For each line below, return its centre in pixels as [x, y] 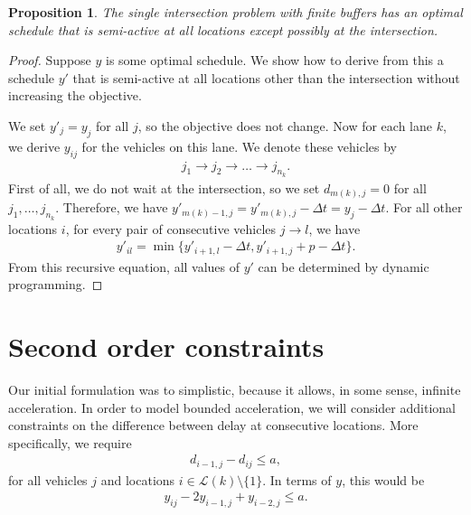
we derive [34, 146]
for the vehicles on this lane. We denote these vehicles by [239, 146]
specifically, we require [70, 442]
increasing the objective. [75, 95]
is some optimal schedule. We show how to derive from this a [275, 60]
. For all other [424, 207]
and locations [138, 479]
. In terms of [297, 479]
